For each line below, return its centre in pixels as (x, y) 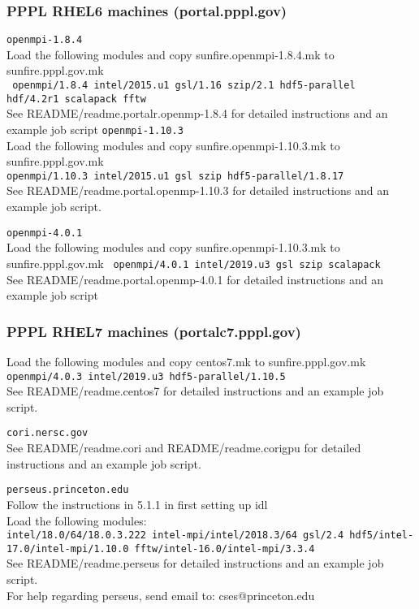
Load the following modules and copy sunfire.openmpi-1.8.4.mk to (171, 54)
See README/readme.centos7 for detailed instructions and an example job (195, 391)
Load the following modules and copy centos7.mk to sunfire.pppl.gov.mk (186, 361)
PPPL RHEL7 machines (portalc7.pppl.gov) (154, 331)
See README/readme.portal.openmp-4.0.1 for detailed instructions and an (195, 279)
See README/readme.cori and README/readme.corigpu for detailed (184, 448)
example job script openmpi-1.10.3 (95, 129)
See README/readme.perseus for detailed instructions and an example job (195, 563)
